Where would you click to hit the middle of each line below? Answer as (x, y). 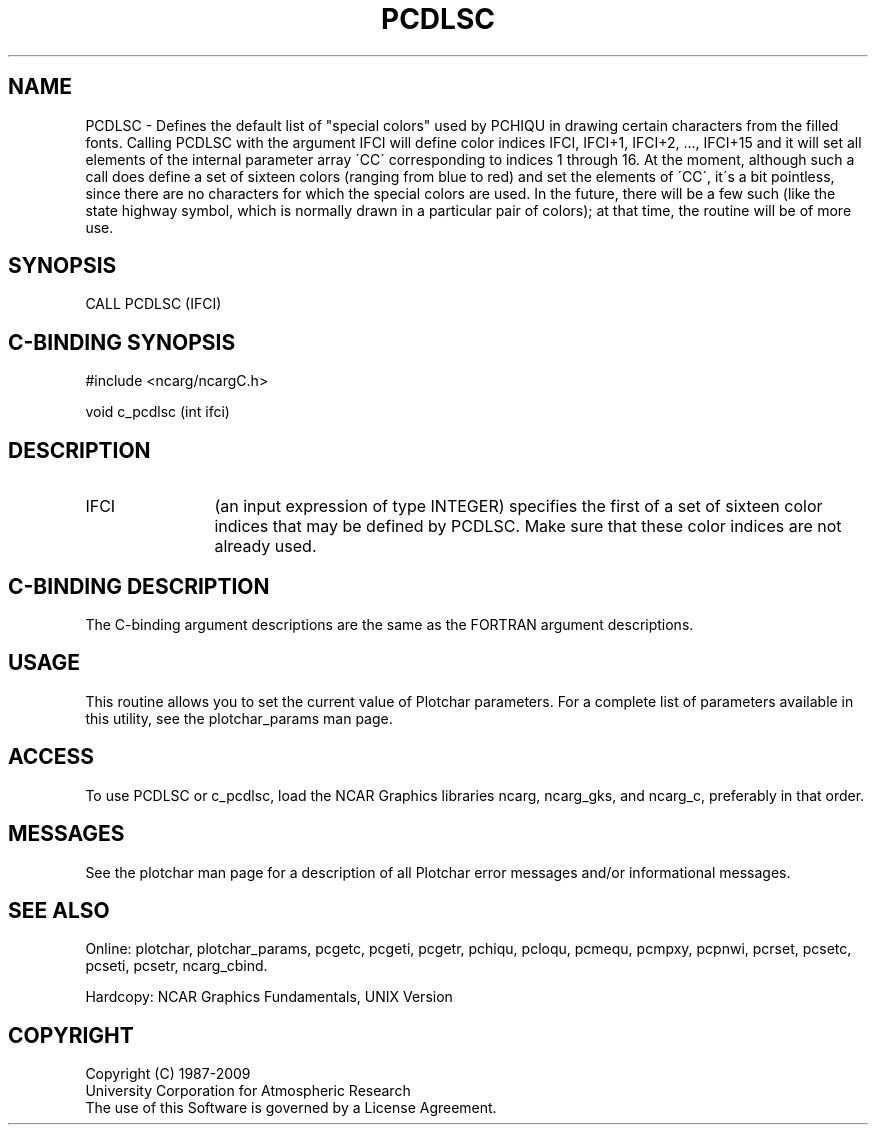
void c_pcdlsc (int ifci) (157, 412)
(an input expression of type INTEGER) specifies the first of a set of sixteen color (518, 506)
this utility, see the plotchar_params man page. (239, 718)
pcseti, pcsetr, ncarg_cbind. (176, 966)
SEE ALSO (59, 910)
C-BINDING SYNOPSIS (122, 342)
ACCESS (51, 757)
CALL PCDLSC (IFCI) (153, 304)
